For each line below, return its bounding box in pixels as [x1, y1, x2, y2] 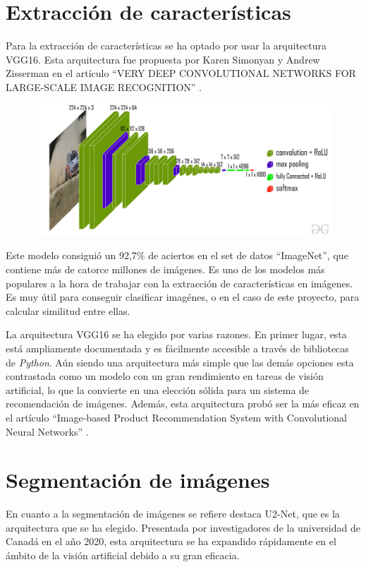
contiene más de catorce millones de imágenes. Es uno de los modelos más [6, 262, 325, 277]
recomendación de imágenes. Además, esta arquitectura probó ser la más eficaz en [6, 396, 360, 411]
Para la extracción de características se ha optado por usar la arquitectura [6, 38, 327, 53]
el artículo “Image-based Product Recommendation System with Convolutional [6, 410, 348, 424]
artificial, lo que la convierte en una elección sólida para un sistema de [6, 382, 310, 397]
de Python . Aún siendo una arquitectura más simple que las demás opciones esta [6, 354, 354, 369]
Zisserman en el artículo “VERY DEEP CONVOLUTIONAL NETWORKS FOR [6, 66, 356, 80]
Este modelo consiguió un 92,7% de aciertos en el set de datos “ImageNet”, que [6, 248, 348, 263]
